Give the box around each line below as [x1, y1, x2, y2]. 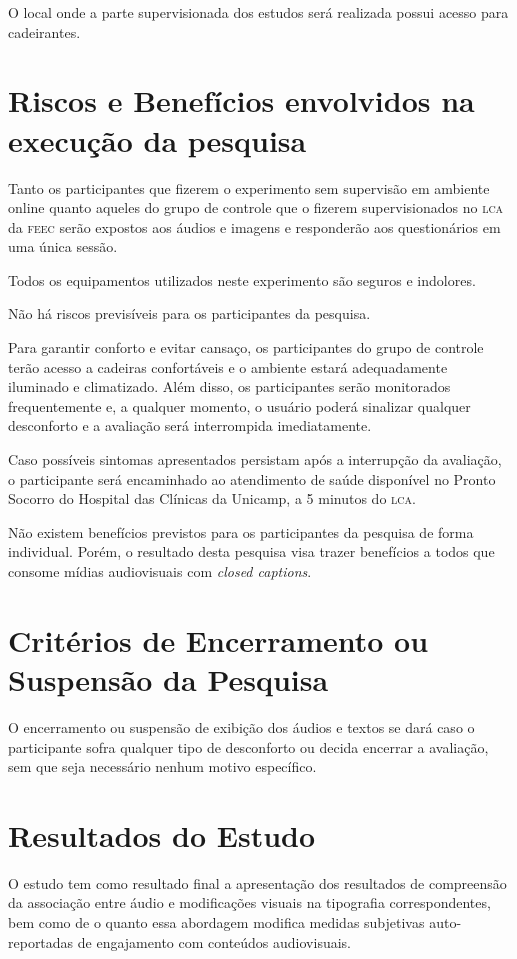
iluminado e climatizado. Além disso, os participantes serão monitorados [8, 376, 451, 397]
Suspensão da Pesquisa [8, 658, 329, 699]
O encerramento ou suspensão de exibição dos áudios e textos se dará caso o [8, 716, 475, 737]
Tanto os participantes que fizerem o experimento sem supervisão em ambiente [8, 177, 490, 198]
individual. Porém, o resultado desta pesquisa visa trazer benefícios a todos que [8, 541, 495, 562]
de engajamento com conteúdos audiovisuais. [77, 931, 351, 952]
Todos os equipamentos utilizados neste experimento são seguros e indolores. [8, 269, 476, 290]
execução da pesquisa [8, 119, 307, 160]
